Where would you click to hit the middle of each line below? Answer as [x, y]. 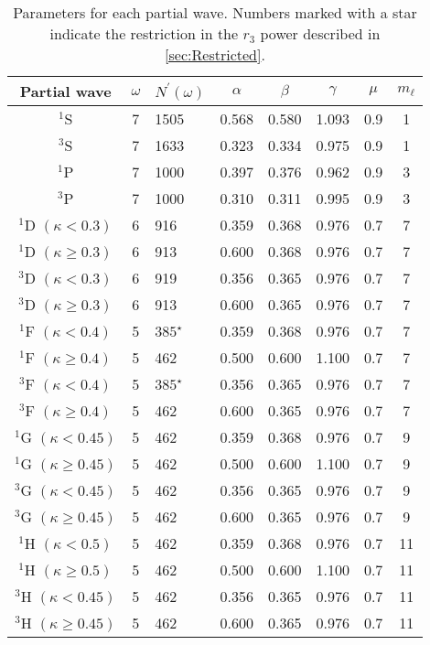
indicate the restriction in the [144, 33]
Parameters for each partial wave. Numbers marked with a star [215, 12]
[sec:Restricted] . [215, 54]
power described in [320, 33]
